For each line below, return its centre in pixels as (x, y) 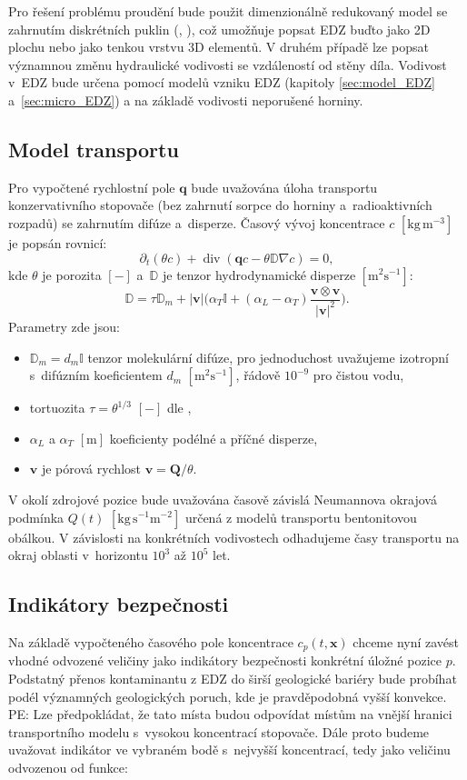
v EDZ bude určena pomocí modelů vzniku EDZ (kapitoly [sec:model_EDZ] (222, 82)
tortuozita (57, 408)
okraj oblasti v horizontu (78, 555)
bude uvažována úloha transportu (284, 187)
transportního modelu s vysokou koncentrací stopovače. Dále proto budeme (219, 731)
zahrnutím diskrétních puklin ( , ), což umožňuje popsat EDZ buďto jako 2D (219, 29)
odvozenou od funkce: (68, 767)
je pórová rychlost (91, 469)
